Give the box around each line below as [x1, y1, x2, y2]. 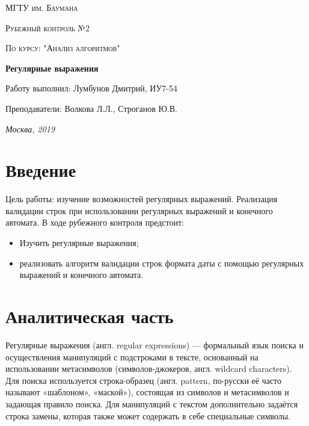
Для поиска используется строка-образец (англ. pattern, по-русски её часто [5, 374, 282, 386]
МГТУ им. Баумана [5, 1, 78, 13]
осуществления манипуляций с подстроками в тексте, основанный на [5, 350, 259, 363]
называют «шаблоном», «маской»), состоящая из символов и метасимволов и [5, 386, 289, 398]
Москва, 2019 [5, 122, 55, 135]
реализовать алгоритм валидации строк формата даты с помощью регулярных [19, 256, 304, 269]
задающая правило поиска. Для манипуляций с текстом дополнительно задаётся [5, 397, 298, 410]
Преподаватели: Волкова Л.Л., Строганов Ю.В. [5, 102, 177, 114]
